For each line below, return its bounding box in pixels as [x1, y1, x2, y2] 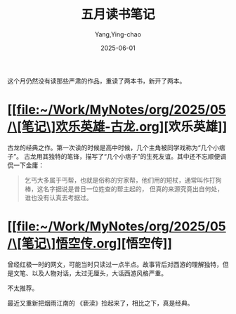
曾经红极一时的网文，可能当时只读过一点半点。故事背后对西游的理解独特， [7, 260, 223, 268]
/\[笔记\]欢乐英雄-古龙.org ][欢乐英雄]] [7, 119, 228, 135]
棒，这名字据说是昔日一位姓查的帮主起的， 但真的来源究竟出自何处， [24, 184, 223, 193]
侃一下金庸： [7, 161, 44, 169]
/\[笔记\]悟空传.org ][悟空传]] [7, 236, 173, 251]
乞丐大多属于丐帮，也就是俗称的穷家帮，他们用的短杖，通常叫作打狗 [24, 176, 222, 184]
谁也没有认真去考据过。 [24, 193, 93, 202]
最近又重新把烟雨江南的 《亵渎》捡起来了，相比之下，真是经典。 [7, 299, 194, 307]
